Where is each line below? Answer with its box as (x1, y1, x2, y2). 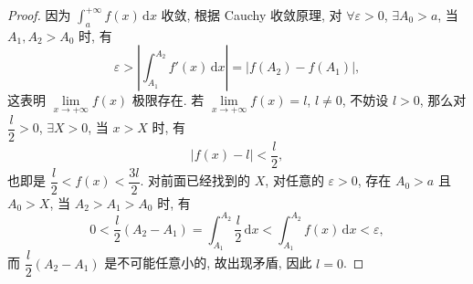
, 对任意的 (265, 171, 324, 190)
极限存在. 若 (131, 90, 205, 110)
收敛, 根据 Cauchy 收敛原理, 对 (161, 5, 342, 24)
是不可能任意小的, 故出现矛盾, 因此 (104, 253, 312, 272)
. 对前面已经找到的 (140, 171, 251, 190)
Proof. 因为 (7, 5, 71, 24)
